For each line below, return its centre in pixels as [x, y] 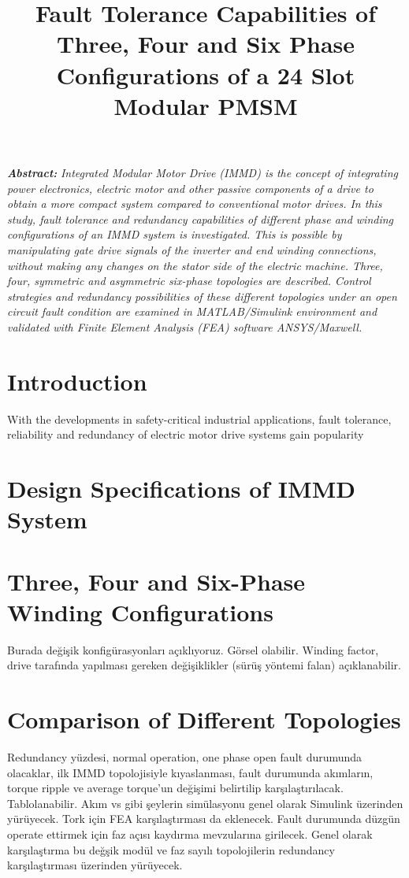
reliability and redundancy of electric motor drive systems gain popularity [186, 434]
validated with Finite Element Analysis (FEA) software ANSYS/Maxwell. [185, 326]
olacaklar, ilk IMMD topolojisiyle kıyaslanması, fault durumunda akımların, [190, 772]
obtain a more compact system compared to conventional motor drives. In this [195, 204]
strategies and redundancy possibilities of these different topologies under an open [202, 296]
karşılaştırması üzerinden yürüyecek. [95, 865]
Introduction [77, 381]
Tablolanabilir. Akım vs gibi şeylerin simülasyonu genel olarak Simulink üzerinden [205, 803]
